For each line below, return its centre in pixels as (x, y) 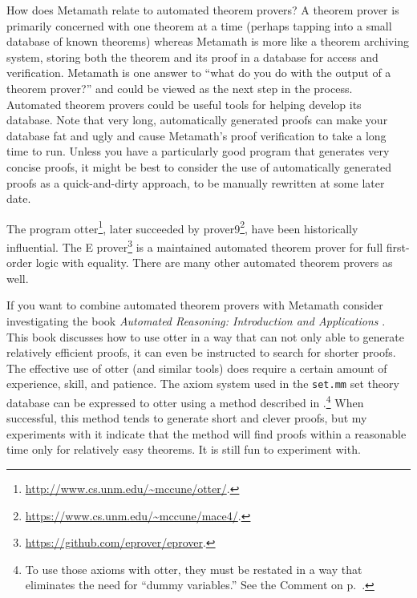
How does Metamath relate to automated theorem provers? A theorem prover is (203, 10)
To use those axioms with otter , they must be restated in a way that (194, 569)
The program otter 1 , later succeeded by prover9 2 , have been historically (182, 227)
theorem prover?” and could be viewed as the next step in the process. (180, 88)
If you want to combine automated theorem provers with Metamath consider (195, 305)
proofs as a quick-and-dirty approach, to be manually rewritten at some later (196, 182)
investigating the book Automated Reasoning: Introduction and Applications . (196, 321)
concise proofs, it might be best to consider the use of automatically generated (199, 166)
